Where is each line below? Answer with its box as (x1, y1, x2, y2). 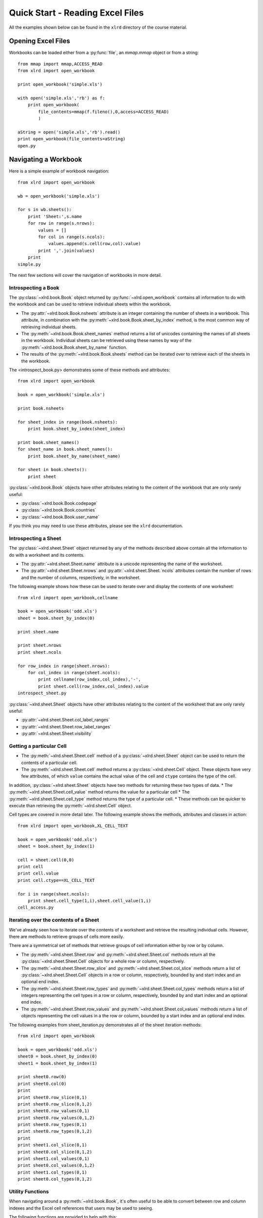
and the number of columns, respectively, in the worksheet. (21, 574, 141, 580)
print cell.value (18, 871, 59, 876)
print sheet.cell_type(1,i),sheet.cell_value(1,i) (27, 898, 151, 904)
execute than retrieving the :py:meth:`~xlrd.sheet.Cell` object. (9, 802, 132, 808)
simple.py (18, 261, 41, 267)
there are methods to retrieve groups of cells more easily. (9, 933, 124, 939)
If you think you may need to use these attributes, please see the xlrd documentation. (9, 523, 183, 529)
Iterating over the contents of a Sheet (9, 916, 99, 923)
